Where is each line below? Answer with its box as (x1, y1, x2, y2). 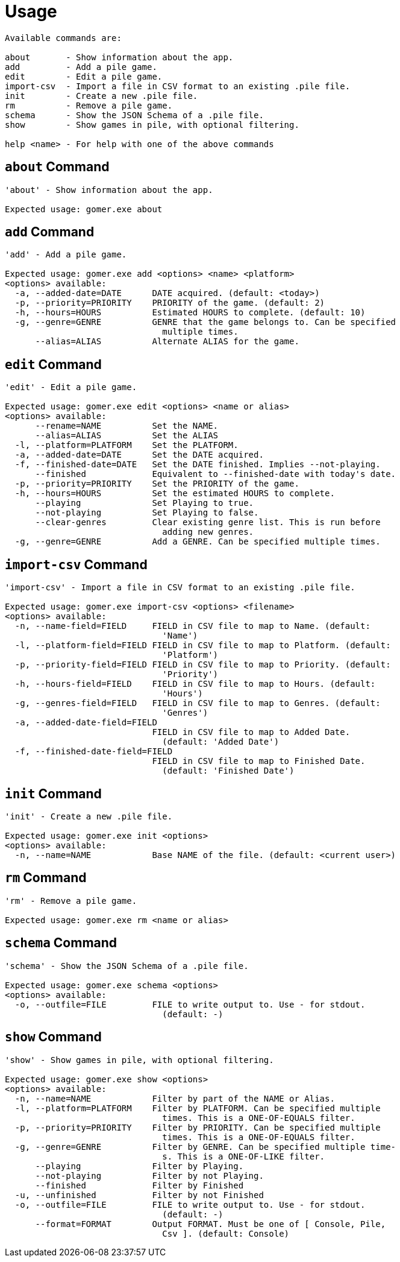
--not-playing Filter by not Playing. (35, 1170, 264, 1181)
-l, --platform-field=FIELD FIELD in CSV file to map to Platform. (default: (14, 640, 391, 651)
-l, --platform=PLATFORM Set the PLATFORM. (14, 440, 239, 450)
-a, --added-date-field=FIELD (14, 718, 157, 728)
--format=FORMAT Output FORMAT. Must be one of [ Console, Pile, (35, 1219, 386, 1229)
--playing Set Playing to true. (35, 498, 254, 508)
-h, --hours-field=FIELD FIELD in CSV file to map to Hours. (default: (14, 679, 376, 689)
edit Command (5, 356, 102, 372)
